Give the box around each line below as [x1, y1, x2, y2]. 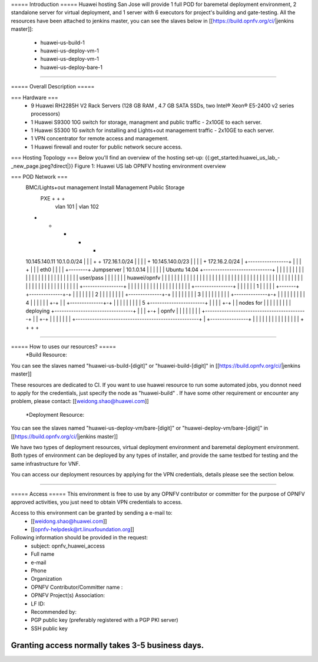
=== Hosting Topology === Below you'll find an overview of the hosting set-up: [11, 154, 204, 162]
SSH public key [31, 625, 68, 632]
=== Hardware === [11, 94, 58, 101]
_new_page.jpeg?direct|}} [11, 162, 74, 169]
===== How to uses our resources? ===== [11, 343, 117, 350]
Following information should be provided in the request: [11, 534, 148, 541]
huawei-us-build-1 [40, 39, 85, 46]
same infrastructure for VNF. [11, 460, 81, 467]
